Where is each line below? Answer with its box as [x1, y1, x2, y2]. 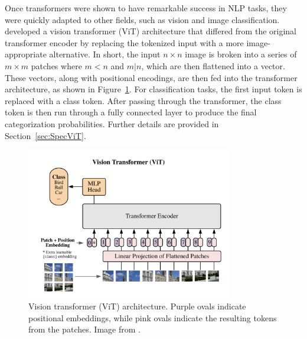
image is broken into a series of [185, 48, 297, 60]
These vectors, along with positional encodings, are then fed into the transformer [5, 71, 298, 83]
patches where [31, 59, 82, 72]
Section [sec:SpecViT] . [5, 129, 86, 141]
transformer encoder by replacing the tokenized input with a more [5, 36, 244, 49]
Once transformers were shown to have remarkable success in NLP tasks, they [5, 2, 287, 14]
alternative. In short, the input [49, 48, 161, 60]
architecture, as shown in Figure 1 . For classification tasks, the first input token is [5, 83, 302, 95]
